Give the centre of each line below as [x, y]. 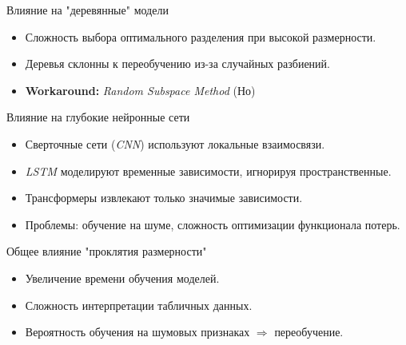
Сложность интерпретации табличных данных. [139, 305]
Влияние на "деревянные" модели [88, 10]
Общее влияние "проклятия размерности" [107, 251]
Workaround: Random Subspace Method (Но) [140, 90]
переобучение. [309, 332]
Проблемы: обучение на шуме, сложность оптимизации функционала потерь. [213, 224]
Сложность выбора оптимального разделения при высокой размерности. [201, 36]
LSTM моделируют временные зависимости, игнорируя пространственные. [208, 171]
